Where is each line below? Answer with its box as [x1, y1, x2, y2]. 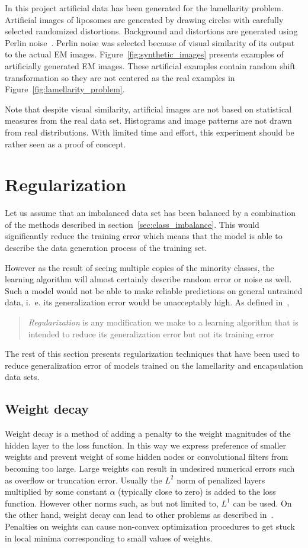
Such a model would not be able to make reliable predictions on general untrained [5, 284, 303, 296]
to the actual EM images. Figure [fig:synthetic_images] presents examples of [5, 48, 284, 60]
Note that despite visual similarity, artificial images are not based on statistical [5, 102, 292, 115]
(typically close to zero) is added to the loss [118, 485, 276, 498]
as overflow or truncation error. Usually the [5, 473, 162, 486]
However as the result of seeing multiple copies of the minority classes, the [5, 261, 274, 273]
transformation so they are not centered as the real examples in [5, 71, 235, 83]
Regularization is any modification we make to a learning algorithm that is [28, 316, 299, 328]
